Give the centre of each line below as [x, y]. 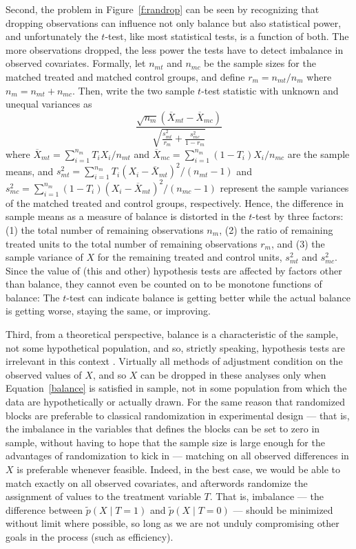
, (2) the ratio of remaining [276, 229]
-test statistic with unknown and [270, 90]
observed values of [44, 374]
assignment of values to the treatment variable [103, 496]
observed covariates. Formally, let [76, 63]
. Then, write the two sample [133, 90]
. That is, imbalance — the [266, 496]
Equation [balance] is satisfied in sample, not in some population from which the [176, 388]
